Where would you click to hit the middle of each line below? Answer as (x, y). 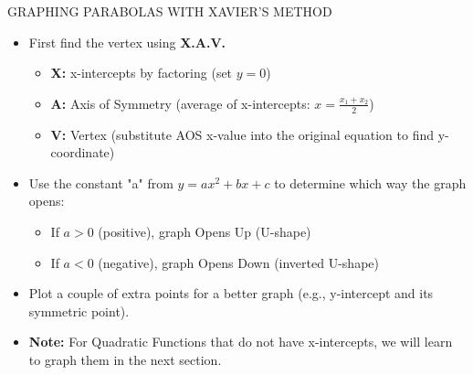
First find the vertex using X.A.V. (127, 42)
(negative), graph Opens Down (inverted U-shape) (238, 262)
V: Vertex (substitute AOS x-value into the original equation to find (242, 134)
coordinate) (83, 152)
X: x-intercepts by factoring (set (142, 73)
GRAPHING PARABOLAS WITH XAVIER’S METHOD (170, 11)
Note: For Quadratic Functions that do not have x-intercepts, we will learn (241, 342)
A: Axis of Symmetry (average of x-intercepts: (180, 103)
